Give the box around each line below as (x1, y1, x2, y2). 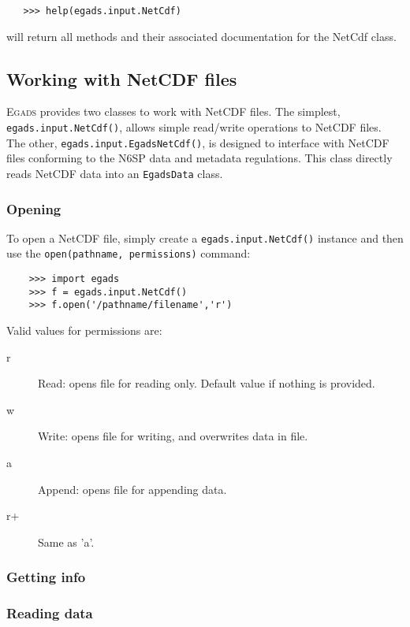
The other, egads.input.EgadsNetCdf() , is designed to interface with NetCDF (6, 134, 389, 150)
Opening (6, 198, 61, 218)
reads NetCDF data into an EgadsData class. (6, 165, 223, 181)
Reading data (6, 603, 93, 623)
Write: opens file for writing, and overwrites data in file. (38, 428, 308, 444)
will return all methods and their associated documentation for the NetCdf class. (6, 28, 397, 44)
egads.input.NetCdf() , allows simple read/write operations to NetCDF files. (6, 119, 382, 135)
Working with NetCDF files (6, 66, 237, 91)
